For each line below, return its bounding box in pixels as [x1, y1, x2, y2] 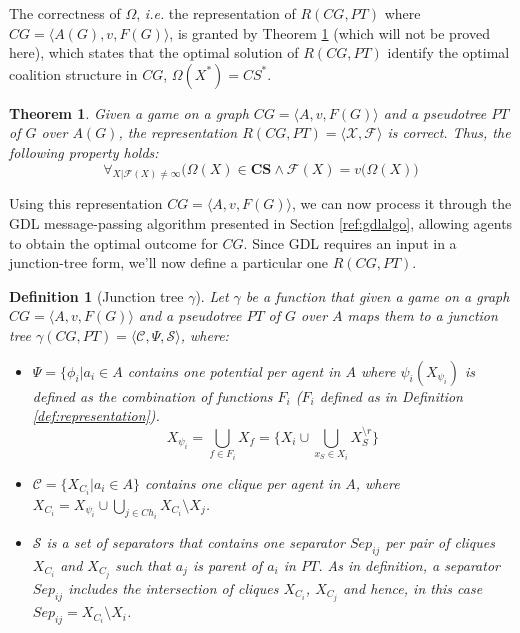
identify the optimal [387, 42, 510, 63]
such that [115, 554, 171, 575]
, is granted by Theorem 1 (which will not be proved [169, 22, 490, 43]
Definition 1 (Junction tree [9, 285, 184, 306]
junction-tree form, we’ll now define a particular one [9, 252, 329, 273]
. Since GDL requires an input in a [243, 232, 457, 253]
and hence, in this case [342, 577, 483, 598]
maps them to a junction [347, 305, 498, 326]
